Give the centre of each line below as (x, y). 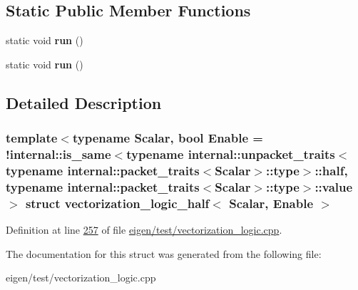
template (32, 138)
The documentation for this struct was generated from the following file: (164, 253)
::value (334, 186)
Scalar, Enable (271, 203)
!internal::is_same (58, 154)
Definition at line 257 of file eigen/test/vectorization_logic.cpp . (144, 230)
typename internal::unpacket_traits (231, 154)
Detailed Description (84, 102)
